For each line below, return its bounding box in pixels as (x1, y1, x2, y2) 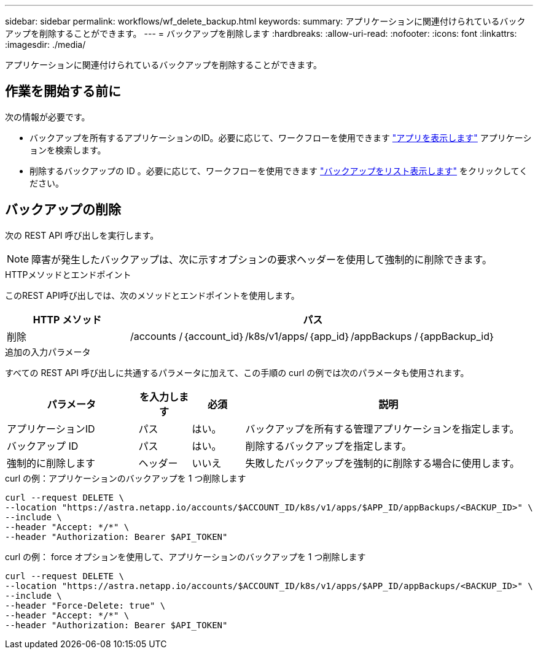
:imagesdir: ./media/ (5, 39, 86, 50)
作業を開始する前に (5, 83, 121, 99)
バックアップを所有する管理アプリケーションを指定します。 (245, 422, 520, 435)
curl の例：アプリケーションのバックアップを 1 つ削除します (5, 472, 246, 483)
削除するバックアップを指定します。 (245, 439, 411, 452)
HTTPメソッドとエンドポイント (5, 269, 131, 280)
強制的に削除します (7, 456, 96, 469)
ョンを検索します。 (29, 144, 106, 155)
